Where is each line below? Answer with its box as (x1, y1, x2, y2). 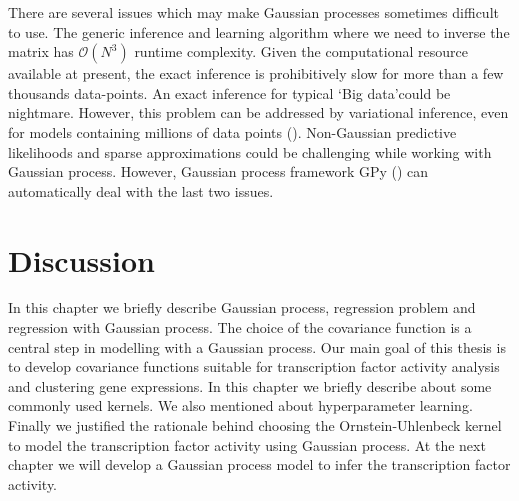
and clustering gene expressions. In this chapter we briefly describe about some (8, 375, 492, 396)
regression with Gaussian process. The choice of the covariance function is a (8, 317, 472, 338)
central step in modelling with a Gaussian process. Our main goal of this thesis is (8, 336, 506, 357)
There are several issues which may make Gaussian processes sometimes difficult (8, 2, 499, 22)
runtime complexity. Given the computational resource (134, 41, 468, 62)
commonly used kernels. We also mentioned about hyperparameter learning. (8, 395, 473, 416)
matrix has (8, 41, 74, 62)
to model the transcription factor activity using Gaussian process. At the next (8, 434, 486, 455)
